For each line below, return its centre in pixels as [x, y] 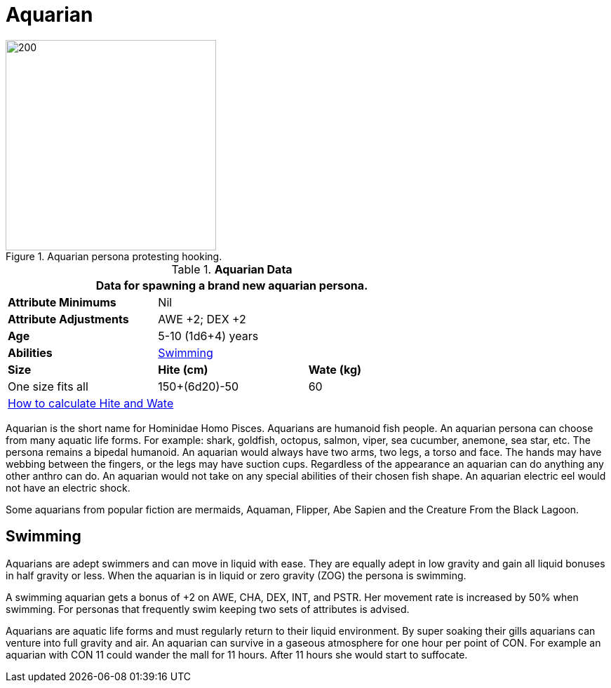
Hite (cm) [183, 369]
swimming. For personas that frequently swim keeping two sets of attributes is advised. [208, 609]
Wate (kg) [335, 369]
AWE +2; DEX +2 [202, 319]
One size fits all [48, 386]
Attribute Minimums [62, 302]
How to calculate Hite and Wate [91, 403]
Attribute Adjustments [68, 319]
